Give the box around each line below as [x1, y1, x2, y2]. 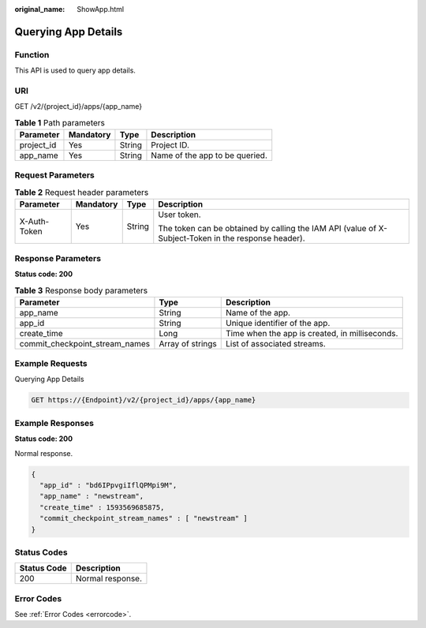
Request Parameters [14, 170, 95, 181]
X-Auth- [19, 216, 50, 227]
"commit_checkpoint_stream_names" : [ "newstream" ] [39, 514, 248, 523]
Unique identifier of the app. [225, 317, 331, 328]
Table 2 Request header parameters [14, 187, 149, 197]
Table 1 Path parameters [14, 117, 106, 128]
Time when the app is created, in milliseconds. [225, 327, 398, 338]
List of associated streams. [225, 338, 327, 349]
